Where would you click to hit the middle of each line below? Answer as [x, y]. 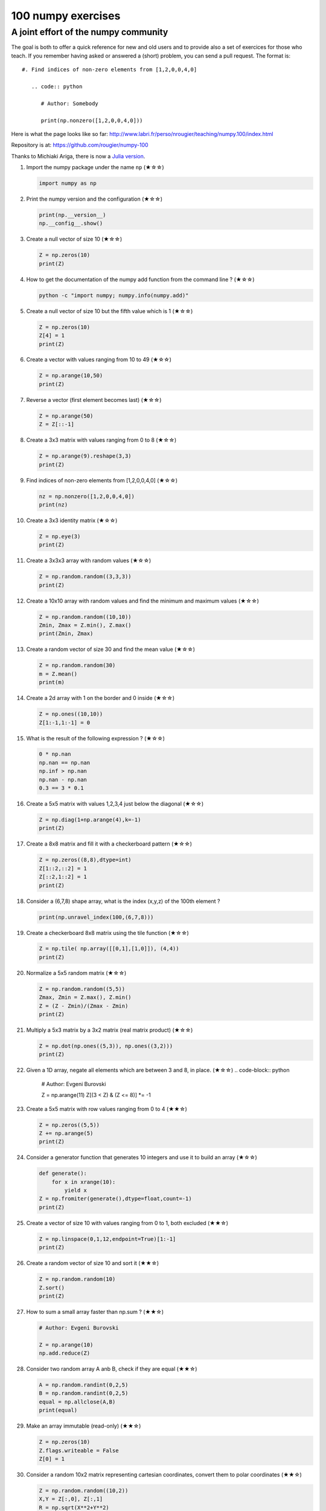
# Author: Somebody [70, 103]
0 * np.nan [55, 754]
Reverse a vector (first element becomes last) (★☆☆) [94, 400]
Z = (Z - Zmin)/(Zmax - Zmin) [84, 1006]
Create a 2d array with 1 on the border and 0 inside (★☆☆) [101, 698]
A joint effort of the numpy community [90, 32]
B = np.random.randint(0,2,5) [84, 1393]
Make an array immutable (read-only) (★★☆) [84, 1426]
